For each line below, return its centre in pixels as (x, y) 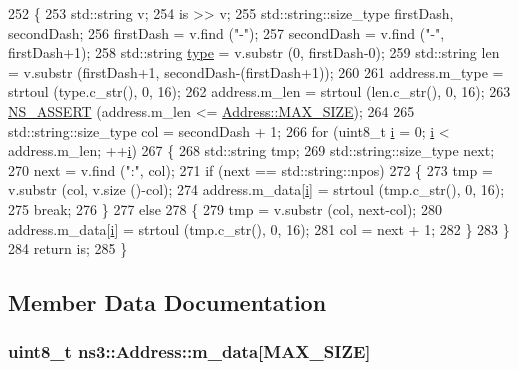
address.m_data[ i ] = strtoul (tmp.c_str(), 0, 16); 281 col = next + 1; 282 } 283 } (259, 228)
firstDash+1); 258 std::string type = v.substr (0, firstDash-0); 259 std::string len (254, 52)
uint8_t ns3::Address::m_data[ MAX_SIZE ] (189, 351)
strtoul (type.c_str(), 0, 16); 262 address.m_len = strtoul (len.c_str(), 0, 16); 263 (259, 91)
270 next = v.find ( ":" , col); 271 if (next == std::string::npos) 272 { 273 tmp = (250, 169)
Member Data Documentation (167, 302)
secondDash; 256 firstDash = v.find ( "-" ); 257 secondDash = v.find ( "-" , (226, 32)
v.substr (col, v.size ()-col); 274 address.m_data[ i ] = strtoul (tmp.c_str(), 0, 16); (256, 189)
